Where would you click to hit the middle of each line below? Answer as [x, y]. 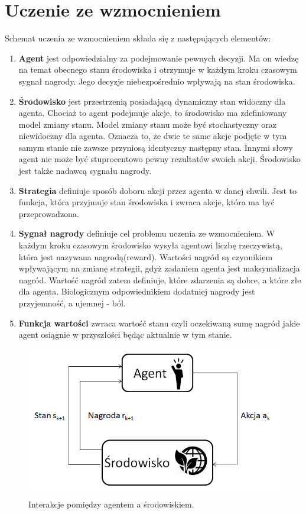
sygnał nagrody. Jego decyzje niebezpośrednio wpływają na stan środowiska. [157, 81]
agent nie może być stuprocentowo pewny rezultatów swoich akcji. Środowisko [159, 159]
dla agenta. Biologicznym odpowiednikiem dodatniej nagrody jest [137, 291]
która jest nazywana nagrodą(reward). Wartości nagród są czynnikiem [146, 256]
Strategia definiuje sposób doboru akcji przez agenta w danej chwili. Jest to [157, 190]
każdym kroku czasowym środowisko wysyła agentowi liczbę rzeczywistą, [150, 245]
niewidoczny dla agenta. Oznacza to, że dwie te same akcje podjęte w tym [153, 136]
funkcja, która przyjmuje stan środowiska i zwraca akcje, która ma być [147, 202]
